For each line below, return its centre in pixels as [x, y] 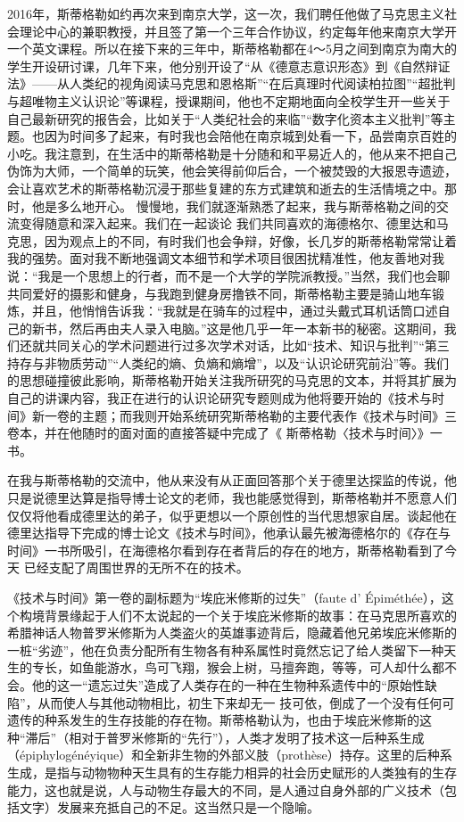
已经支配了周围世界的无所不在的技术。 [136, 567]
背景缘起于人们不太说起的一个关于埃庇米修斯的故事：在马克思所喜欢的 [250, 615]
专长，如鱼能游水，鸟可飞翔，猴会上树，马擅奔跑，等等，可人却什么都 [238, 667]
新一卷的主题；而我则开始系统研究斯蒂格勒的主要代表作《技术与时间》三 [244, 415]
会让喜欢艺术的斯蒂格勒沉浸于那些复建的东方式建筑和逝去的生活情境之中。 [226, 188]
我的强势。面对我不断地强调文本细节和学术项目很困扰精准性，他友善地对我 [226, 258]
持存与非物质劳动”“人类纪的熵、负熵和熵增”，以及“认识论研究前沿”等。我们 [228, 362]
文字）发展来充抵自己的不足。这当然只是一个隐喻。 [169, 807]
